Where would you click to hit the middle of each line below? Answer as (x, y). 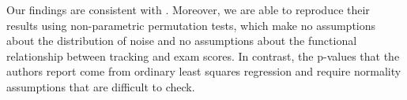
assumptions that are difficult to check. (101, 86)
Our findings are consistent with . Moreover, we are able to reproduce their (188, 9)
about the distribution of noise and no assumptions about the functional (182, 41)
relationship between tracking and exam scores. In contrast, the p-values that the (203, 56)
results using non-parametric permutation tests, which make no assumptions (191, 25)
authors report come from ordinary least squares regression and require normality (204, 71)
